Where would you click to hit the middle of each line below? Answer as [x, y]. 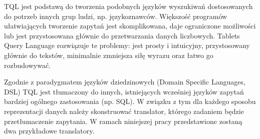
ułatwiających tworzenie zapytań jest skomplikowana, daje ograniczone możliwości [130, 26]
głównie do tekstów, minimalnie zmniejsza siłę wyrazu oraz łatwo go [109, 55]
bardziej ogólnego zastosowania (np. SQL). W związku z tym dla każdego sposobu [130, 101]
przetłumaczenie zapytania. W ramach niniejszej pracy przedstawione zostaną [123, 121]
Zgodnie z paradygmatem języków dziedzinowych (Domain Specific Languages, [125, 82]
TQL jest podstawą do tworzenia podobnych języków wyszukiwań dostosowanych [128, 6]
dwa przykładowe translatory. [49, 131]
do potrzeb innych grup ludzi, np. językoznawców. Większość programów [116, 16]
